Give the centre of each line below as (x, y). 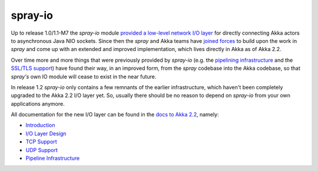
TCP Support (41, 142)
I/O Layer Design (46, 133)
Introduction (40, 125)
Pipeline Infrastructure (53, 158)
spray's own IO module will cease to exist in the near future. (84, 76)
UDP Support (42, 150)
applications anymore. (38, 103)
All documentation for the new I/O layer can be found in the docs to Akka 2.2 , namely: (115, 115)
